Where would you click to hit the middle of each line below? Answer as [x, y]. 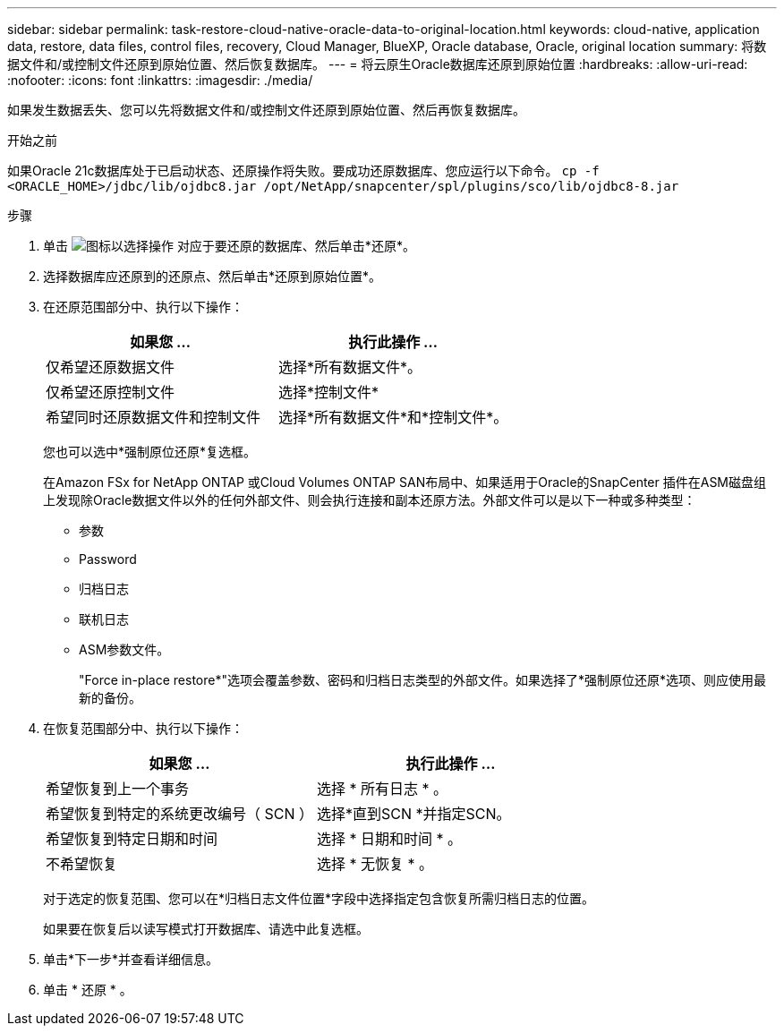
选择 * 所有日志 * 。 [383, 789]
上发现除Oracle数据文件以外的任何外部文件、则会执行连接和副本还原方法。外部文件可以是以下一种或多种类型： [370, 500]
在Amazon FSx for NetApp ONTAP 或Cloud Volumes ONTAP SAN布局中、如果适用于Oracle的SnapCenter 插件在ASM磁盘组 [405, 482]
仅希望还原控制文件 [111, 392]
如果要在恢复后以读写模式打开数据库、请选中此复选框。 [206, 929]
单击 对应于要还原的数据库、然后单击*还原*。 [229, 246]
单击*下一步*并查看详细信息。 [131, 959]
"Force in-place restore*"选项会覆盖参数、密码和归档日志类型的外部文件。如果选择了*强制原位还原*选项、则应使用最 [422, 680]
